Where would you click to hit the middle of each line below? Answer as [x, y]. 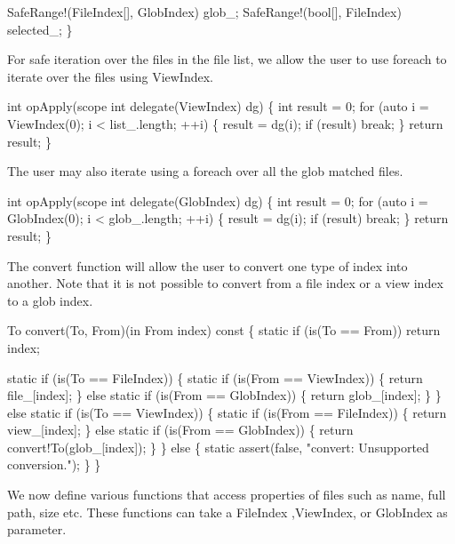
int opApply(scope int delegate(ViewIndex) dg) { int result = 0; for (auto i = [218, 106]
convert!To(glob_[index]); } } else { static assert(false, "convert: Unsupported [218, 447]
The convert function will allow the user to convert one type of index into [208, 265]
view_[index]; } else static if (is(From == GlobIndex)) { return [180, 430]
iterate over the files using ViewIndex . [111, 76]
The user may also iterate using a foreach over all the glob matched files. [205, 171]
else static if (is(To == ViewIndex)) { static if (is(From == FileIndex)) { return [227, 412]
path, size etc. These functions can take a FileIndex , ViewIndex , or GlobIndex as [227, 512]
